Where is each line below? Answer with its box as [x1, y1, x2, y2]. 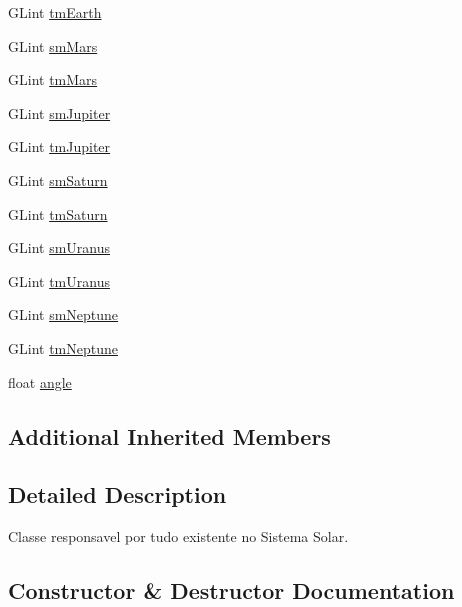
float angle [8, 371, 72, 392]
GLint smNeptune [8, 304, 119, 325]
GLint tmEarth [8, 2, 102, 22]
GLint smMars [8, 35, 98, 56]
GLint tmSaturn [8, 203, 108, 224]
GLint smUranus [8, 237, 110, 258]
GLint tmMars [8, 69, 98, 90]
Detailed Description [8, 479, 227, 510]
